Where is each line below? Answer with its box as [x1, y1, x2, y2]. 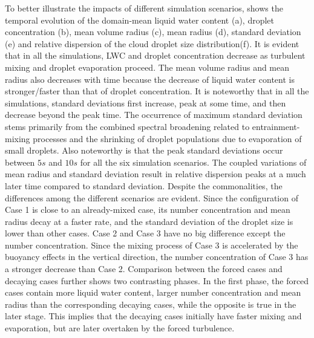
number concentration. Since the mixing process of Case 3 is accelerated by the [5, 238, 298, 251]
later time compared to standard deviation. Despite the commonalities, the [5, 179, 283, 192]
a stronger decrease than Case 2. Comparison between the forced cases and [5, 262, 283, 275]
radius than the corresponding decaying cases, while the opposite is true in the [5, 297, 296, 310]
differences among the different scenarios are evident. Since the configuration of [5, 191, 298, 204]
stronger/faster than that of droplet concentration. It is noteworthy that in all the [5, 85, 309, 97]
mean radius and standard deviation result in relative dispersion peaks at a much [5, 167, 306, 180]
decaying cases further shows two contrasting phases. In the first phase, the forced [5, 274, 309, 287]
